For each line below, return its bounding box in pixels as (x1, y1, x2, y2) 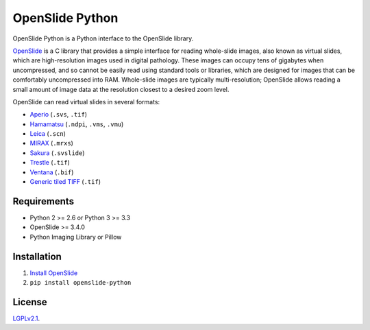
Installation (12, 250, 62, 262)
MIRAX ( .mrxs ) (29, 139, 73, 148)
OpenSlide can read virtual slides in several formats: (12, 97, 160, 106)
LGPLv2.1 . (12, 314, 40, 322)
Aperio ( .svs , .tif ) (29, 110, 88, 119)
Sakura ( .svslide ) (29, 148, 85, 157)
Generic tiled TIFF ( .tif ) (29, 178, 101, 186)
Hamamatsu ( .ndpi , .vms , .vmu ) (29, 120, 124, 128)
